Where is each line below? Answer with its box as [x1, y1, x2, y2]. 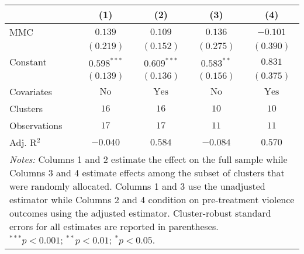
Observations [9, 119, 63, 132]
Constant [9, 55, 47, 68]
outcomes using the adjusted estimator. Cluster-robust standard [9, 206, 271, 220]
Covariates [9, 85, 53, 98]
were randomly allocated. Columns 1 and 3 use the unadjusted [9, 179, 265, 193]
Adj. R [9, 135, 37, 149]
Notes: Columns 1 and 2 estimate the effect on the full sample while [9, 152, 288, 166]
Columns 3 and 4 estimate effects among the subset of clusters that [9, 166, 285, 179]
